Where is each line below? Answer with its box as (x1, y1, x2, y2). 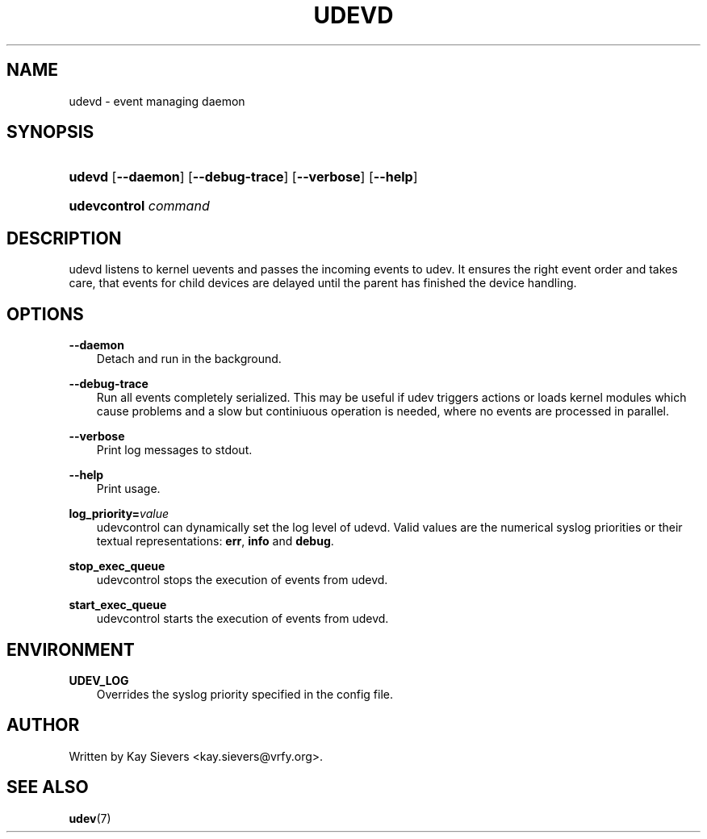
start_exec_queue (69, 598, 167, 612)
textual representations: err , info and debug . (96, 534, 334, 549)
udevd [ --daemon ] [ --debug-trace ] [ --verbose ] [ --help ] (69, 169, 418, 186)
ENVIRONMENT (6, 639, 135, 660)
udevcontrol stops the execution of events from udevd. (96, 573, 388, 587)
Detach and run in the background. (96, 352, 282, 366)
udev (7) (69, 811, 111, 825)
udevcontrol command (69, 198, 210, 215)
